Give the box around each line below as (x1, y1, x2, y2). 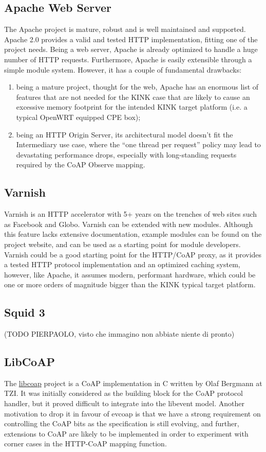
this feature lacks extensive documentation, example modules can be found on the (4, 229, 262, 239)
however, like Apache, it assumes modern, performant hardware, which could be (4, 269, 256, 280)
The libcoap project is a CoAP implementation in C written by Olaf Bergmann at (4, 377, 262, 388)
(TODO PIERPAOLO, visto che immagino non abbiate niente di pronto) (4, 328, 235, 339)
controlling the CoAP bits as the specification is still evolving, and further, (4, 418, 239, 429)
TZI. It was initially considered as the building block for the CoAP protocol (4, 388, 243, 398)
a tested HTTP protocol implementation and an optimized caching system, (4, 259, 240, 270)
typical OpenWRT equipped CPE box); (16, 111, 141, 122)
